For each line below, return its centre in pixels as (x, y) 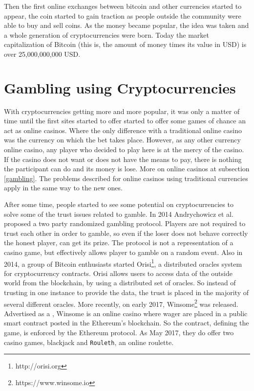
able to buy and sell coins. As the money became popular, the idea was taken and (127, 25)
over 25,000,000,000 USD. (42, 54)
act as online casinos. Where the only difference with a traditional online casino (123, 130)
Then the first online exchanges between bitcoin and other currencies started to (123, 6)
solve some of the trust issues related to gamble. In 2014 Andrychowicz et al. (119, 214)
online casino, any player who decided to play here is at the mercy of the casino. (124, 149)
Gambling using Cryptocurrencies (120, 87)
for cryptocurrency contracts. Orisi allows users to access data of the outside (118, 273)
